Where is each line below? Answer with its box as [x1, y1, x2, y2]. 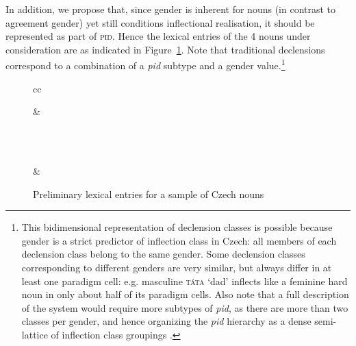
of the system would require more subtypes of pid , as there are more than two [21, 300, 348, 314]
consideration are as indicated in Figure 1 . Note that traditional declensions [5, 42, 325, 56]
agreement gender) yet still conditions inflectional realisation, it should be [5, 15, 315, 29]
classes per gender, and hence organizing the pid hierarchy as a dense [21, 314, 311, 328]
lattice [21, 327, 48, 341]
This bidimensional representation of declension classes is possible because [21, 220, 333, 234]
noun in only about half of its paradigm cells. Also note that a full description [21, 287, 349, 301]
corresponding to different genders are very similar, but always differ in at [21, 260, 332, 274]
